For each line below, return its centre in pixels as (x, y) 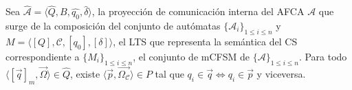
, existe (85, 73)
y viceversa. (281, 73)
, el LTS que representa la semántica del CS (205, 41)
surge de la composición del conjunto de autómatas (113, 26)
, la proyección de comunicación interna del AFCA (198, 11)
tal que (169, 73)
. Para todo (323, 56)
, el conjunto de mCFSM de (191, 56)
